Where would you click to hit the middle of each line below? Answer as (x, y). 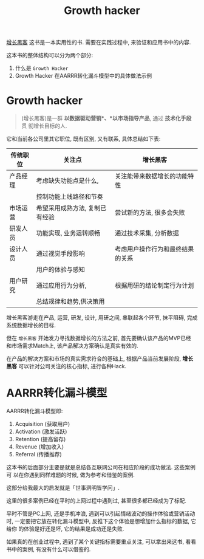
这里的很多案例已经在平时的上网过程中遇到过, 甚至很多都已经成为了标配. (97, 501)
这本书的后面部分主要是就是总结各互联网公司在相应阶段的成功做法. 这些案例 (101, 467)
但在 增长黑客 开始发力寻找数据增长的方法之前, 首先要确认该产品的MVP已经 (99, 338)
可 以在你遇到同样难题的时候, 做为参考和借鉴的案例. (70, 475)
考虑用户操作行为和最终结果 (154, 249)
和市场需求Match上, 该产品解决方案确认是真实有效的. (72, 346)
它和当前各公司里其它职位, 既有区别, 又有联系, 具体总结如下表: (83, 139)
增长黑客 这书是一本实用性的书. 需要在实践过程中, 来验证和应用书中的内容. (99, 43)
